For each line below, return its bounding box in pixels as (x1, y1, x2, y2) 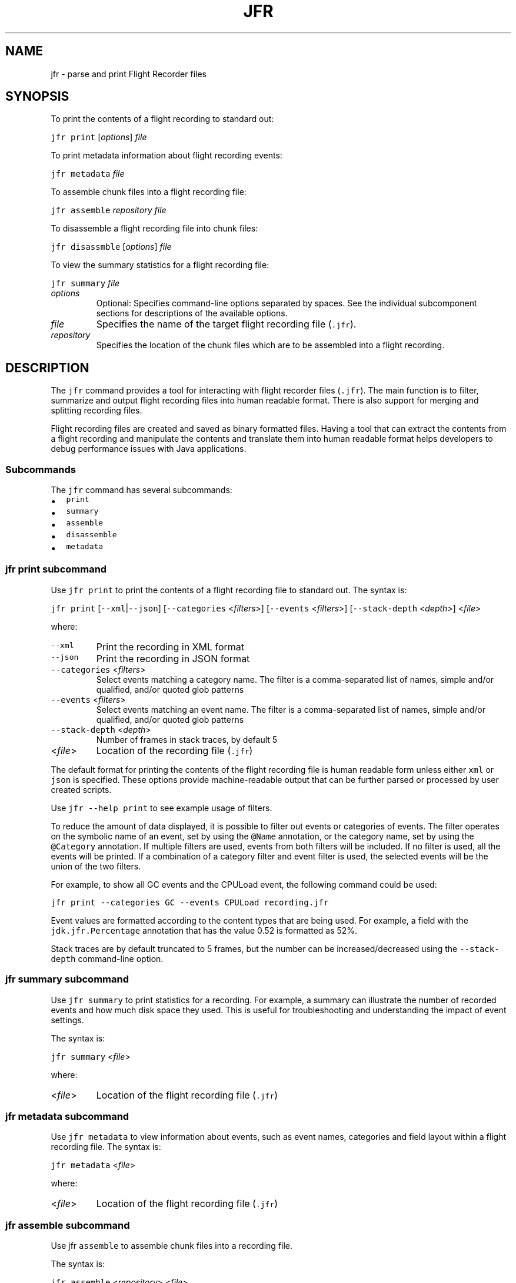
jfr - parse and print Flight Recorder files (51, 68, 207, 79)
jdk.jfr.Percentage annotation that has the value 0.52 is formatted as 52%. (51, 925, 358, 935)
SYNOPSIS (5, 89, 69, 104)
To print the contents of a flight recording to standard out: (51, 114, 274, 124)
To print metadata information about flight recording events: (51, 150, 282, 161)
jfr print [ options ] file (51, 132, 147, 143)
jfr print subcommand (5, 563, 107, 576)
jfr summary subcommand (5, 973, 129, 986)
